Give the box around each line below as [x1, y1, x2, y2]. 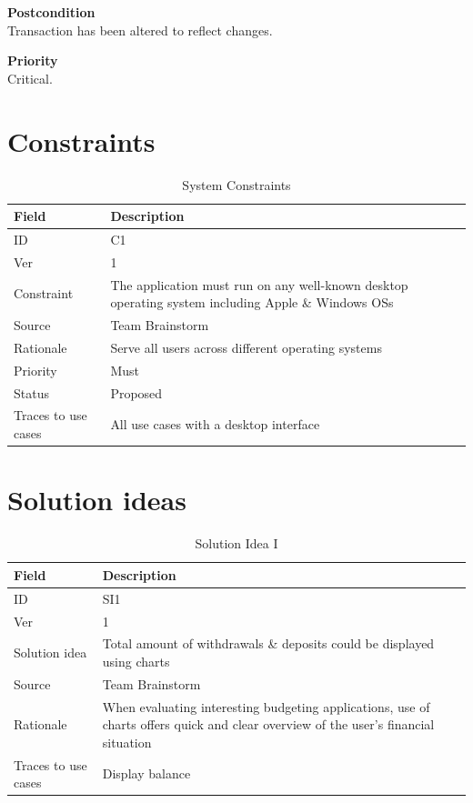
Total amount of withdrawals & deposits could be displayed [102, 634, 435, 653]
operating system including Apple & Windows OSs [110, 293, 394, 312]
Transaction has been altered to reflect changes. [7, 20, 273, 39]
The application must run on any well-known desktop [110, 275, 408, 294]
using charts [102, 651, 170, 670]
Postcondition [7, 3, 96, 21]
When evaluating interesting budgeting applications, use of [102, 697, 430, 716]
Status [14, 383, 49, 402]
